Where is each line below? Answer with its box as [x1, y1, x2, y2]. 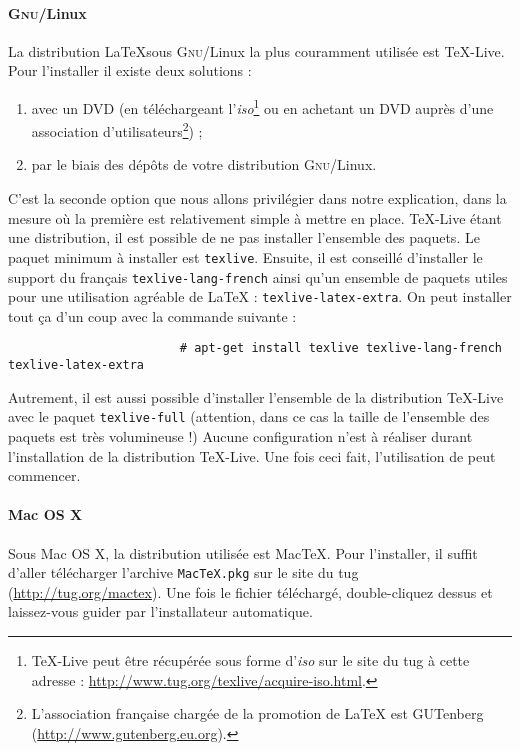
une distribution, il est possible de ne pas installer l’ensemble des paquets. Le [8, 227, 480, 248]
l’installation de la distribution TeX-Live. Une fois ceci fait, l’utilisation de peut [8, 445, 496, 466]
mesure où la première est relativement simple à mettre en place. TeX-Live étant [8, 207, 502, 228]
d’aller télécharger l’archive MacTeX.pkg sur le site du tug [8, 562, 359, 583]
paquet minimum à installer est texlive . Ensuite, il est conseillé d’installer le [8, 246, 483, 267]
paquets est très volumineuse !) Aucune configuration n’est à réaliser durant [8, 425, 473, 446]
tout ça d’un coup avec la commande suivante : [8, 305, 297, 326]
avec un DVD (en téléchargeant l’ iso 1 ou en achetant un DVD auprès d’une [31, 94, 494, 118]
